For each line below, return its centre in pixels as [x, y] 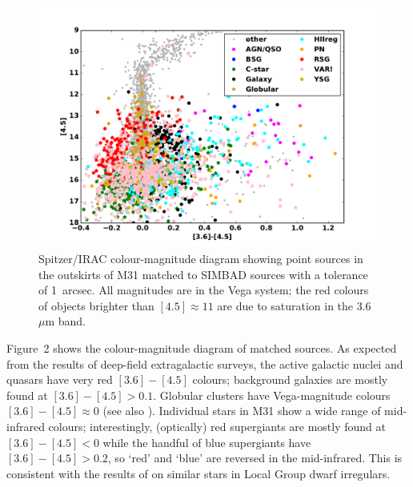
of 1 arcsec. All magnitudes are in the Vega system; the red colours [204, 290]
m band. [66, 321]
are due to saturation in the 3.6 [294, 305]
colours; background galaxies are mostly [290, 379]
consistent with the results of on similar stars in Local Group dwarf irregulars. [198, 473]
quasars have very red [60, 379]
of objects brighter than [96, 305]
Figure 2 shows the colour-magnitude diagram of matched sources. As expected [202, 348]
